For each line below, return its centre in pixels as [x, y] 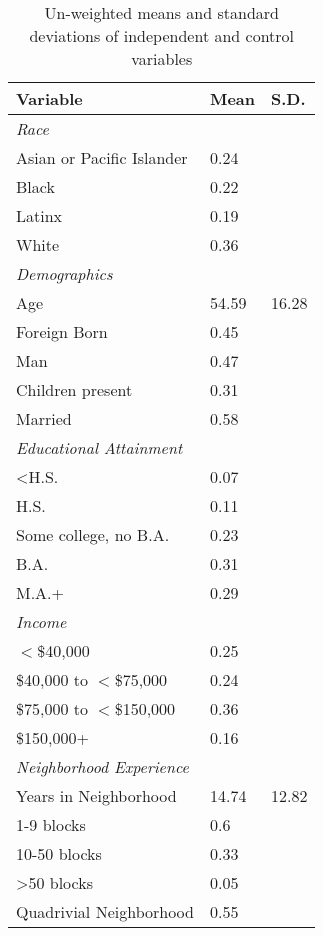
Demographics [64, 273]
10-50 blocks [59, 853]
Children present [74, 389]
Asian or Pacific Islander [102, 157]
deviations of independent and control [162, 35]
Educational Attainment [99, 447]
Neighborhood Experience [102, 766]
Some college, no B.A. [93, 534]
